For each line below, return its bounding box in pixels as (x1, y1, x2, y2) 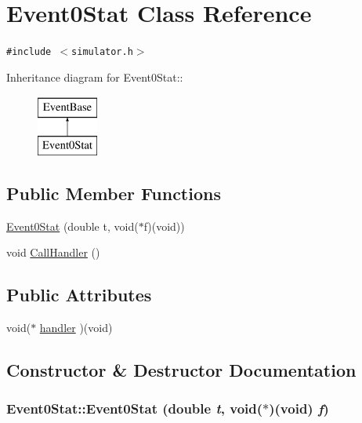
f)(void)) (143, 217, 185, 234)
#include (6, 46, 52, 58)
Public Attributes (6, 283, 152, 307)
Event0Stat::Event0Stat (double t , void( (6, 399, 263, 418)
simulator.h (71, 46, 133, 58)
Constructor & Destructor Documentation (6, 358, 357, 382)
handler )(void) (39, 319, 113, 336)
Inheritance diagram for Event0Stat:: (6, 68, 183, 85)
